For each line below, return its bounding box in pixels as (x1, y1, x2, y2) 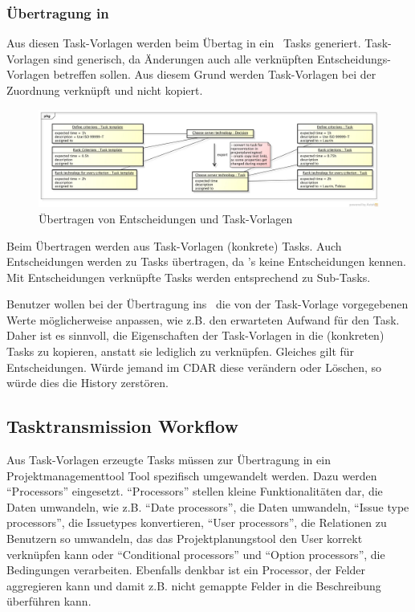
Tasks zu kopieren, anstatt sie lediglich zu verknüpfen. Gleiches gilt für (6, 343, 355, 360)
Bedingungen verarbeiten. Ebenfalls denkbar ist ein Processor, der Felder (6, 561, 366, 578)
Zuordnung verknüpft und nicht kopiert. (6, 82, 203, 98)
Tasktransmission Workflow (6, 414, 238, 439)
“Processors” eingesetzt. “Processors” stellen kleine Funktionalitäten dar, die (6, 483, 383, 500)
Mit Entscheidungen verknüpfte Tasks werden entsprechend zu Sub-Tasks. (6, 268, 371, 285)
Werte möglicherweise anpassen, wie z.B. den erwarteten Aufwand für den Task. (6, 311, 400, 328)
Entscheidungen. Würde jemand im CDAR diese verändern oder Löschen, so (6, 358, 382, 375)
